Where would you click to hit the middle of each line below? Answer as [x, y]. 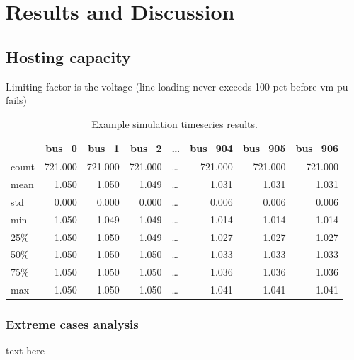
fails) [17, 100]
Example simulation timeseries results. [175, 123]
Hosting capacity [68, 56]
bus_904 [211, 148]
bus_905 [264, 148]
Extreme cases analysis [72, 324]
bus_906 [317, 148]
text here [25, 350]
